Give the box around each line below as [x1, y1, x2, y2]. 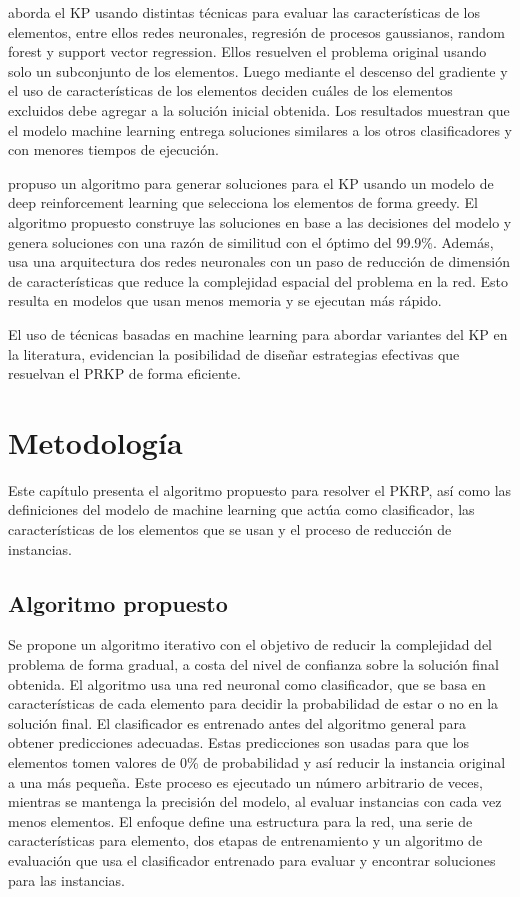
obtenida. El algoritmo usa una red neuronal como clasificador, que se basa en [8, 673, 486, 694]
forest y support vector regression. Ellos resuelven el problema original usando [8, 41, 487, 62]
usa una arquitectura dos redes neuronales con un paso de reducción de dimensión [8, 251, 510, 272]
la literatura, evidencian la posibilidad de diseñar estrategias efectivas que [8, 343, 460, 364]
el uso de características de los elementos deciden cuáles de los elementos [8, 80, 453, 101]
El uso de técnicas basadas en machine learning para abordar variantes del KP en [8, 323, 508, 344]
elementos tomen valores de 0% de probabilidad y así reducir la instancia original [8, 751, 506, 772]
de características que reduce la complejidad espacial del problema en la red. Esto [8, 270, 508, 291]
